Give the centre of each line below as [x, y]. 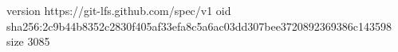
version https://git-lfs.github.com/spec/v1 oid [119, 10]
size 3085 [28, 41]
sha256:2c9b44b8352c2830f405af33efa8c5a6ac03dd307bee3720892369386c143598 [199, 26]
